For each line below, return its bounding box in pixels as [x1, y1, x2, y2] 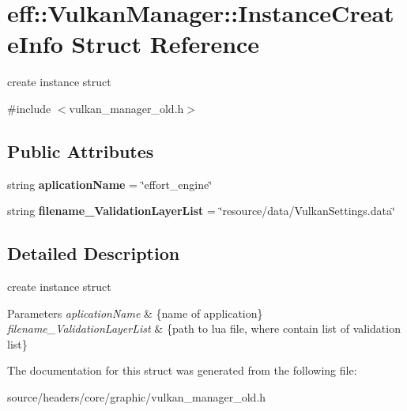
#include [7, 100, 51, 116]
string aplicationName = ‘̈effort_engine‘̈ [7, 175, 213, 192]
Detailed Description [7, 241, 180, 266]
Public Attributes [7, 138, 154, 163]
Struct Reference [71, 28, 260, 60]
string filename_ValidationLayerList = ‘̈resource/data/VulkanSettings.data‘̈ [7, 202, 395, 219]
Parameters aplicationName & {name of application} [7, 304, 263, 321]
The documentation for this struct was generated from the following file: [7, 362, 357, 379]
